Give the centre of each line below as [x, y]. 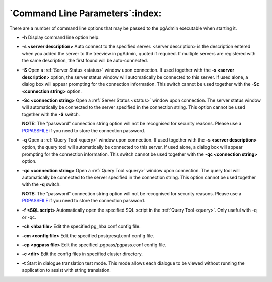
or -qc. [29, 217]
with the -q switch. [41, 184]
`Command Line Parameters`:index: [85, 13]
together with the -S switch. [51, 114]
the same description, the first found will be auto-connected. [85, 61]
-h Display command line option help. [61, 37]
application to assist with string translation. [66, 270]
